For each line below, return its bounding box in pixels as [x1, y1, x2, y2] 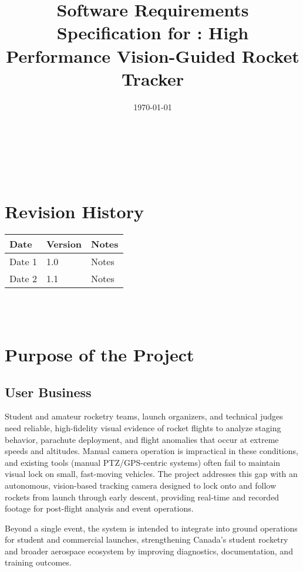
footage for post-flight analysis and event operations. [5, 502, 194, 515]
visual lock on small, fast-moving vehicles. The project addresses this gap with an [5, 468, 298, 480]
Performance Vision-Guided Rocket [6, 43, 299, 67]
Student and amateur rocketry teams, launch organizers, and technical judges [5, 410, 283, 422]
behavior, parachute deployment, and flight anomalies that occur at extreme [5, 433, 279, 445]
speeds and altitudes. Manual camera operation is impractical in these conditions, [5, 445, 298, 457]
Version [46, 236, 82, 251]
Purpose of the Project [5, 342, 194, 366]
